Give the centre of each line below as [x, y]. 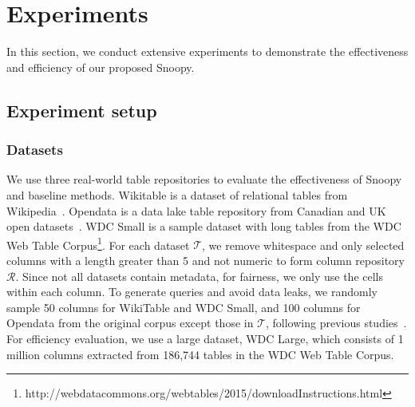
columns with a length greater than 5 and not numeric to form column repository [206, 260]
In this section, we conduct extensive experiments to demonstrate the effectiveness [207, 51]
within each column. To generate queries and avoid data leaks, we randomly [192, 292]
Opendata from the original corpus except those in [130, 323]
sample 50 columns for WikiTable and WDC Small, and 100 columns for [184, 307]
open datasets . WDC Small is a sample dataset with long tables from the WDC [204, 226]
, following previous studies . [336, 323]
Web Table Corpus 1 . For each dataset [98, 243]
